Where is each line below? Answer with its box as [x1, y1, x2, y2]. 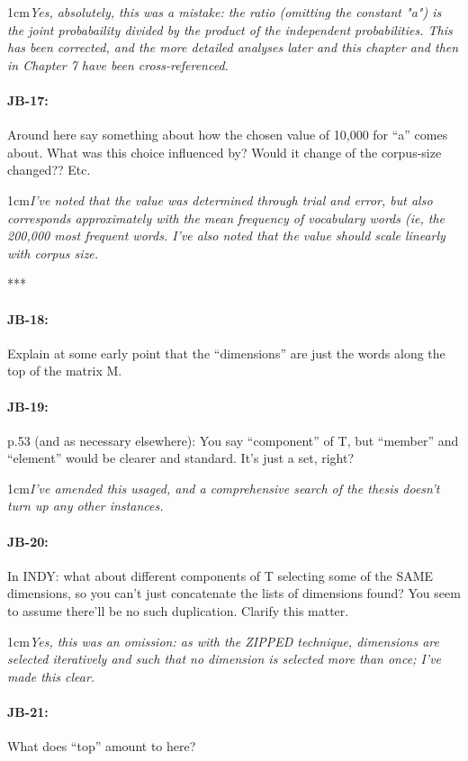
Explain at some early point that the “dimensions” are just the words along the [7, 343, 445, 362]
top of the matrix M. [7, 361, 122, 380]
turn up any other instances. [7, 496, 164, 515]
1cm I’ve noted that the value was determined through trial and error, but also [7, 190, 433, 209]
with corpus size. [7, 243, 99, 262]
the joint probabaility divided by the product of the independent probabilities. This [7, 20, 453, 39]
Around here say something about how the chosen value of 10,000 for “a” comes [7, 125, 448, 144]
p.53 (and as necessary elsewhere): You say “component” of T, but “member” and [7, 430, 459, 449]
